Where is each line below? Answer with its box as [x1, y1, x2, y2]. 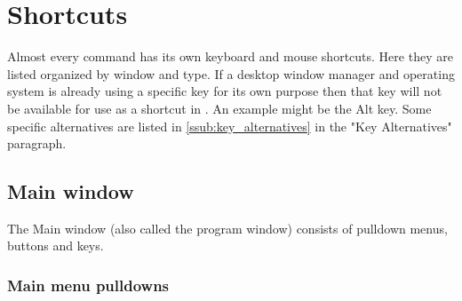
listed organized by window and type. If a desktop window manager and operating [7, 64, 455, 83]
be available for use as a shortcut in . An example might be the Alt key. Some [7, 99, 432, 117]
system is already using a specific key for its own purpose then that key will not [7, 82, 442, 100]
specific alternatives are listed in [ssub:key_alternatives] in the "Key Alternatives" [7, 116, 452, 135]
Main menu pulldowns [7, 274, 170, 296]
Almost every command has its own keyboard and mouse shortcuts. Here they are [7, 47, 453, 66]
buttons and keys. [7, 236, 104, 255]
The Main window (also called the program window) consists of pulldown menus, [7, 218, 448, 237]
